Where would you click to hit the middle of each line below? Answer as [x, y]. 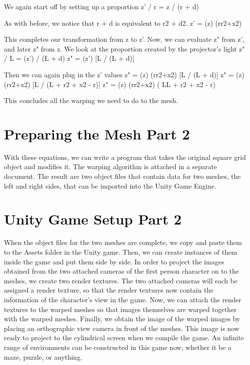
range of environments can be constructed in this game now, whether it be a [118, 347]
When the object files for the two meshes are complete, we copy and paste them [123, 242]
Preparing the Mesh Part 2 [97, 133]
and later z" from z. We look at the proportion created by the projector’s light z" [124, 48]
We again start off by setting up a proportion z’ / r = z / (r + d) [101, 6]
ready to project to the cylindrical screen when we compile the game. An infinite [124, 338]
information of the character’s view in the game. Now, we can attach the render [123, 299]
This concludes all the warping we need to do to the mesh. [91, 100]
